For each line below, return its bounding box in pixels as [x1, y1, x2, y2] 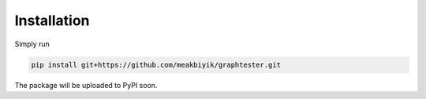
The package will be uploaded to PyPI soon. [14, 80, 158, 90]
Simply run [14, 39, 50, 49]
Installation [14, 12, 90, 29]
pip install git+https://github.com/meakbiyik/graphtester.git [31, 60, 282, 69]
